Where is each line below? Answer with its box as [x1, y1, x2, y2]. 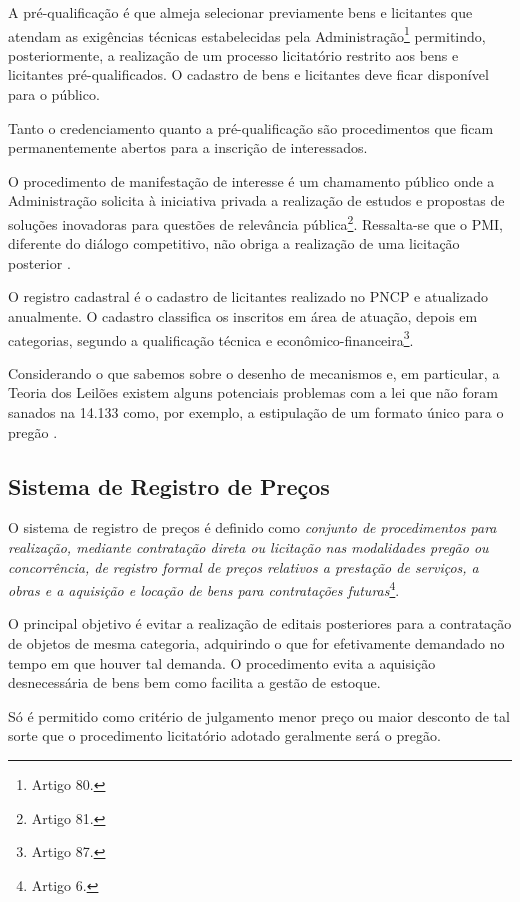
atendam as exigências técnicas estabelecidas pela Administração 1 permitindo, [8, 22, 486, 46]
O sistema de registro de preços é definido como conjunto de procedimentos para [8, 517, 497, 538]
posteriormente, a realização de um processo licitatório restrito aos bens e [8, 44, 459, 65]
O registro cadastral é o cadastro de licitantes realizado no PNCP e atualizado [8, 286, 488, 307]
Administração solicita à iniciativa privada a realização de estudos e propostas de [8, 190, 505, 211]
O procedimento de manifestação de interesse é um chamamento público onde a [8, 170, 495, 191]
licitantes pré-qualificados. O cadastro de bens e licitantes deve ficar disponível [8, 64, 489, 85]
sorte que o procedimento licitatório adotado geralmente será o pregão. [8, 725, 441, 746]
